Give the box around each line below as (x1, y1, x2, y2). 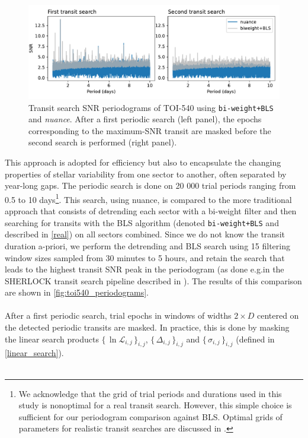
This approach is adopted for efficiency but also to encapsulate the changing (5, 156, 281, 169)
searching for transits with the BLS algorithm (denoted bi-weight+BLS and (5, 216, 279, 228)
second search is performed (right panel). (28, 136, 177, 148)
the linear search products (5, 332, 99, 345)
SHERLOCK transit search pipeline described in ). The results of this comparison (5, 274, 302, 287)
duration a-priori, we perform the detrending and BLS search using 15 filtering (5, 239, 290, 252)
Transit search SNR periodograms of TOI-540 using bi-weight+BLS (28, 101, 274, 113)
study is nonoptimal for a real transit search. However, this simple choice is (18, 399, 292, 411)
